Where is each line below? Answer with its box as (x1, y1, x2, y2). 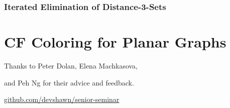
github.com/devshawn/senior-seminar (4, 94, 120, 104)
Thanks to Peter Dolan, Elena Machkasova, (4, 60, 138, 70)
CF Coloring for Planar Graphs (4, 31, 226, 52)
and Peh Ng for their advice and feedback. (4, 77, 134, 87)
